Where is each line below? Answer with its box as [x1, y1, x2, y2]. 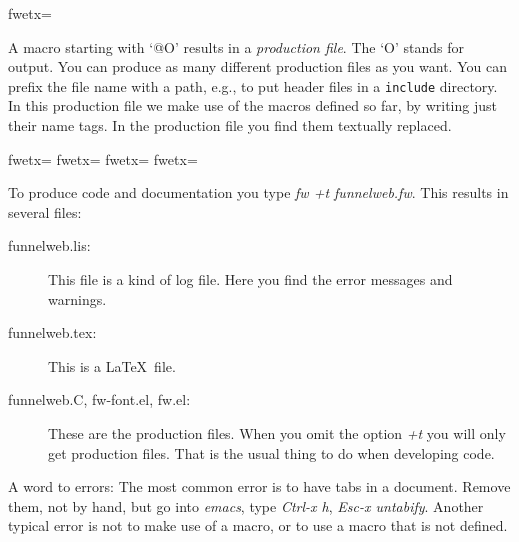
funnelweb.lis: [8, 235, 91, 256]
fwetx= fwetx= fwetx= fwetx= [8, 148, 198, 169]
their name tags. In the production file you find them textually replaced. [8, 115, 452, 136]
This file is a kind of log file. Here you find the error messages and [48, 269, 453, 289]
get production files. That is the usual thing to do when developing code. [48, 442, 495, 463]
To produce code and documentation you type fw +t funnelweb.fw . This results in [8, 182, 509, 203]
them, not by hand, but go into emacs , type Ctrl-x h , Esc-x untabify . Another [8, 495, 484, 516]
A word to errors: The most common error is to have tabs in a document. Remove [8, 476, 511, 497]
